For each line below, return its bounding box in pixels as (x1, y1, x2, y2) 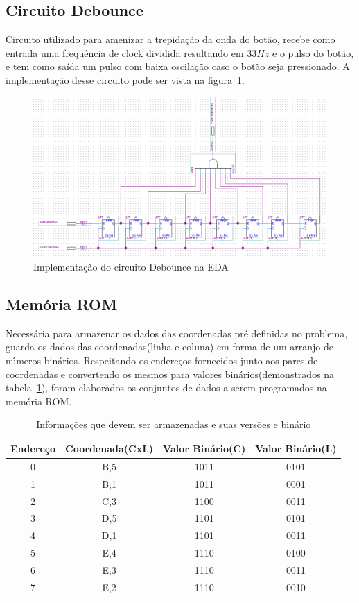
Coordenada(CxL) (65, 441, 154, 455)
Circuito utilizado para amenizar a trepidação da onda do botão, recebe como (6, 32, 335, 46)
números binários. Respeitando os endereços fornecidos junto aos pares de (6, 353, 318, 368)
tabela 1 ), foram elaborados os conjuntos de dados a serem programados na (6, 380, 327, 395)
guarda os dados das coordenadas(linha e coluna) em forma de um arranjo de (6, 339, 334, 354)
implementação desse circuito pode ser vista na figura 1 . (6, 72, 245, 87)
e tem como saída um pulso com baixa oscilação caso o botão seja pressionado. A (6, 59, 350, 74)
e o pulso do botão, (272, 45, 354, 60)
